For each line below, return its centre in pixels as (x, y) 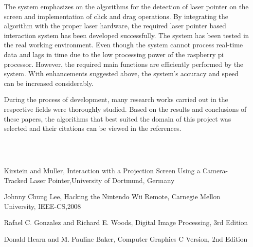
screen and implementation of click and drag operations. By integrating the (116, 16)
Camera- (215, 170)
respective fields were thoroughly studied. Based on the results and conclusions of (125, 109)
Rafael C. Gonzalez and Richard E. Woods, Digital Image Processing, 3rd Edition (126, 222)
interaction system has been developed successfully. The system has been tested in (126, 35)
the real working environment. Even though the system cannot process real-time (124, 45)
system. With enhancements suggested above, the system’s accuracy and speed (121, 73)
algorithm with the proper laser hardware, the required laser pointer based (115, 26)
